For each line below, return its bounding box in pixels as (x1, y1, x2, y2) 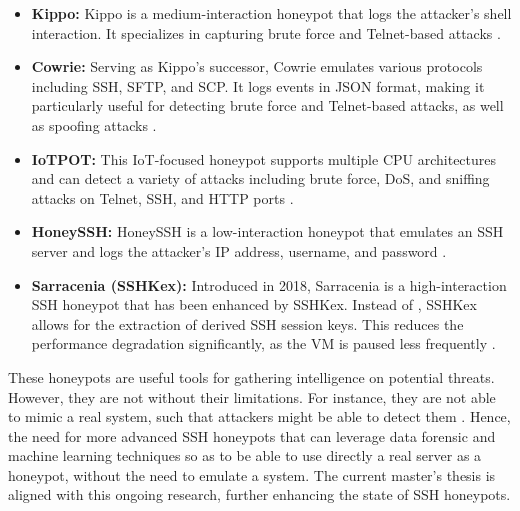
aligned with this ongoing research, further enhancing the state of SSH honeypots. (8, 484, 511, 505)
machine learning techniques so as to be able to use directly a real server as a (8, 445, 482, 466)
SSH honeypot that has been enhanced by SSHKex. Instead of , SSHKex (31, 294, 477, 315)
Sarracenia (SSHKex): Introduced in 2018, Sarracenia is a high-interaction (31, 274, 507, 295)
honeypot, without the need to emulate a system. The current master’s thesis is (8, 464, 496, 485)
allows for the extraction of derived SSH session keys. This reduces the (31, 313, 464, 334)
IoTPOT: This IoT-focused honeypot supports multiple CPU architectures (31, 148, 497, 169)
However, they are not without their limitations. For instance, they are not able (8, 386, 496, 407)
